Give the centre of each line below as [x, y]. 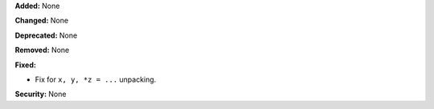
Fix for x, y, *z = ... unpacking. [96, 79]
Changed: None [41, 21]
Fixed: [25, 65]
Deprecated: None [46, 35]
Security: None [41, 94]
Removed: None [42, 50]
